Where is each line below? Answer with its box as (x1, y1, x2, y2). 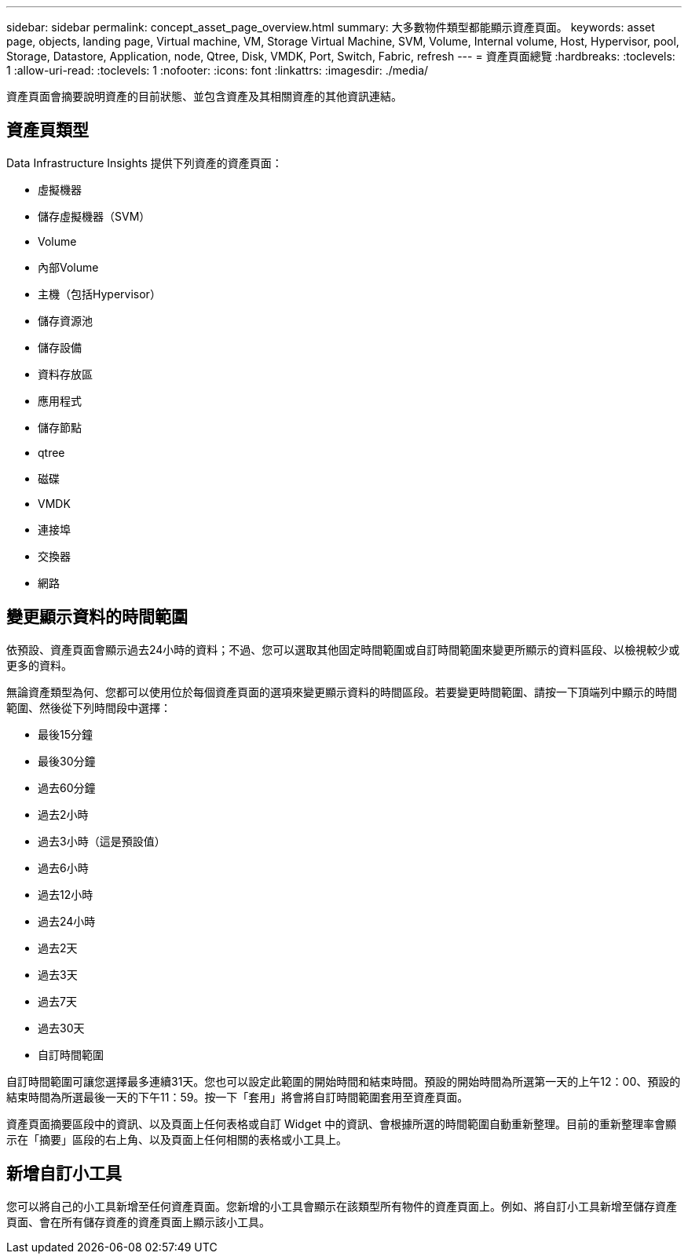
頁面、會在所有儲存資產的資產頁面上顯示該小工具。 (6, 1214, 270, 1229)
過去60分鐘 (38, 780, 96, 794)
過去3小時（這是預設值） (38, 834, 166, 848)
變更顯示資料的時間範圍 (6, 607, 188, 627)
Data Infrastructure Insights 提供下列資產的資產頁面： (6, 155, 283, 170)
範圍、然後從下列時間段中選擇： (6, 700, 171, 714)
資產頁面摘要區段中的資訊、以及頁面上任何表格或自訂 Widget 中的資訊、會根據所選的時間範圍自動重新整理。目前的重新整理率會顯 (6, 1116, 676, 1130)
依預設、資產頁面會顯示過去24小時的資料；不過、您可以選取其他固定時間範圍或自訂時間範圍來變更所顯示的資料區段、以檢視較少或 (6, 642, 680, 656)
